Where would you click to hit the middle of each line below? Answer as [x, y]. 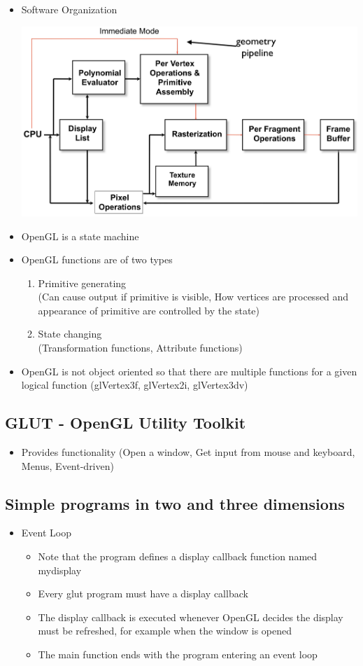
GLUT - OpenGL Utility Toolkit [126, 423]
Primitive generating [82, 283]
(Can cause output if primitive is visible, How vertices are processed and [193, 297]
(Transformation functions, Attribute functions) [140, 348]
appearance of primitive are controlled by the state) [149, 310]
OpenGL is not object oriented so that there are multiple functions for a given [189, 371]
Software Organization [69, 9]
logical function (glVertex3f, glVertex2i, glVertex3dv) [135, 385]
